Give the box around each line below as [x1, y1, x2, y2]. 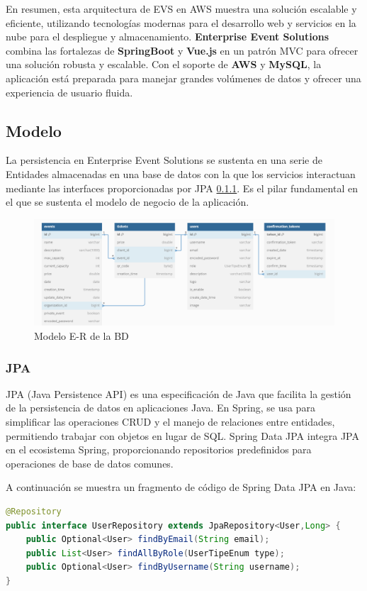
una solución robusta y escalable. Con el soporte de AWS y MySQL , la [6, 57, 322, 72]
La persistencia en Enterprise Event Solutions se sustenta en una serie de [6, 153, 322, 167]
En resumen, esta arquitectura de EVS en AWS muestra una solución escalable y [6, 1, 357, 16]
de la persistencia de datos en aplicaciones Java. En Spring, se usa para [6, 400, 315, 415]
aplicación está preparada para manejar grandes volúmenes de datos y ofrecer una [6, 70, 361, 85]
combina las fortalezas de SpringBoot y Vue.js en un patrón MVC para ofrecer [6, 43, 358, 57]
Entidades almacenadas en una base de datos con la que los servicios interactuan [6, 166, 356, 181]
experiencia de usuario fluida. [6, 84, 133, 99]
